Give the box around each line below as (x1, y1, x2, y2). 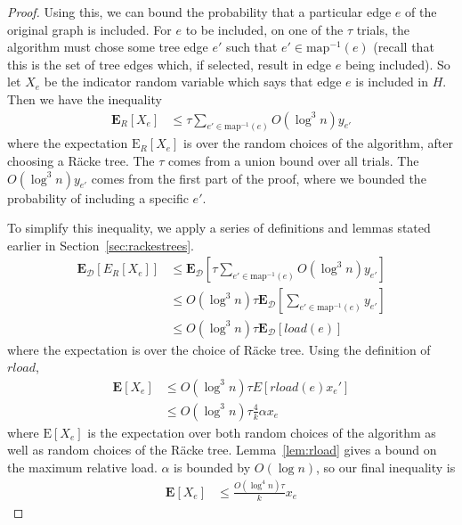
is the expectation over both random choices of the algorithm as (87, 422, 436, 441)
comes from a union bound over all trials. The (168, 152, 419, 170)
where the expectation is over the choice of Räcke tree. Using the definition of (7, 340, 431, 358)
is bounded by (174, 457, 251, 476)
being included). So (344, 54, 450, 73)
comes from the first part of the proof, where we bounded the (91, 168, 426, 187)
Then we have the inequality (7, 89, 162, 108)
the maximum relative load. (7, 457, 158, 476)
